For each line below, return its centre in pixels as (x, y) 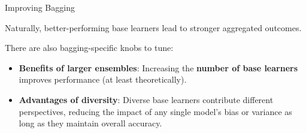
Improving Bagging (40, 7)
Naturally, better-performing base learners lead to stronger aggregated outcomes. (153, 27)
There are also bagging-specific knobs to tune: (89, 48)
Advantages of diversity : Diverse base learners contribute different (146, 99)
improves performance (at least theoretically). (103, 79)
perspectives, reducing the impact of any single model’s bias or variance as (155, 111)
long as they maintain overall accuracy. (90, 123)
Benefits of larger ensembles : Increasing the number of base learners (158, 67)
